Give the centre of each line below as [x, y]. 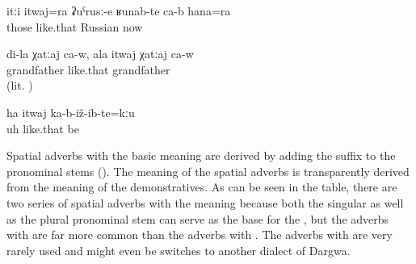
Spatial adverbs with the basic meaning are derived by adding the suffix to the [201, 155]
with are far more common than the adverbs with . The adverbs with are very [200, 235]
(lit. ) [20, 85]
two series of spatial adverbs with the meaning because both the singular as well [205, 202]
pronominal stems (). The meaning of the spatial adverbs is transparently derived [208, 171]
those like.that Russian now [75, 26]
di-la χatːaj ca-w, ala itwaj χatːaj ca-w [100, 54]
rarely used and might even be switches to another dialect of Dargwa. [179, 250]
